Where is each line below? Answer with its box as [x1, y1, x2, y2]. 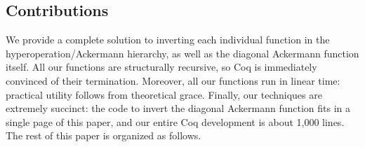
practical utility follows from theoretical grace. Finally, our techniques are [6, 87, 322, 101]
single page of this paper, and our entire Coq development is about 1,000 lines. [6, 114, 345, 129]
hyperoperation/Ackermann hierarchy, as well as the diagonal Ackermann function [6, 45, 359, 60]
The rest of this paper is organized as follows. [6, 128, 201, 143]
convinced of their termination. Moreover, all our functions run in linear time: [6, 73, 340, 87]
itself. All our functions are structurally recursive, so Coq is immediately [6, 59, 317, 74]
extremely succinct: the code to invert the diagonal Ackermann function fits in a [6, 101, 351, 115]
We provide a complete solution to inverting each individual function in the [6, 32, 330, 47]
